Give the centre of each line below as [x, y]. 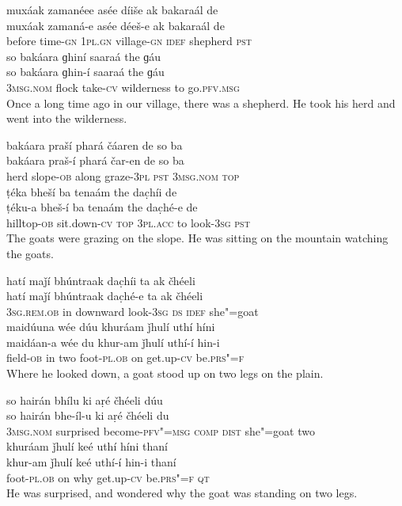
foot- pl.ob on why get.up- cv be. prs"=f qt [108, 477]
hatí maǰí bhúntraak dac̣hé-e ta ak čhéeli [105, 296]
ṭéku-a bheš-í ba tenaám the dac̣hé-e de [102, 207]
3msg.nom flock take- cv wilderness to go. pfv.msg [123, 87]
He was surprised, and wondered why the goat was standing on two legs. [182, 493]
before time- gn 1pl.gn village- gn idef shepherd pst [129, 41]
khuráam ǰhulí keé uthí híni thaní [87, 446]
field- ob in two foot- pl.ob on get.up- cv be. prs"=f [125, 358]
